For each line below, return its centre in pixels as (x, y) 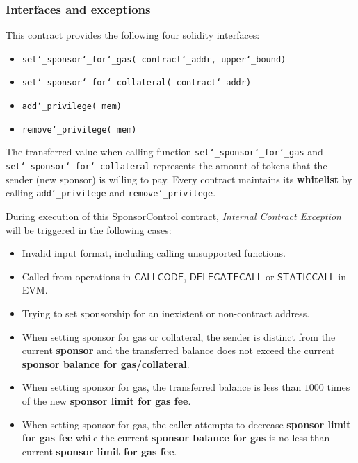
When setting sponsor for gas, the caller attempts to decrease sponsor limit (186, 424)
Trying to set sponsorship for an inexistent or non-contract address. (166, 313)
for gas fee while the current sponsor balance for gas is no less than (176, 438)
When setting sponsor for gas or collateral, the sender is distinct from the (179, 336)
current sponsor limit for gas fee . (99, 451)
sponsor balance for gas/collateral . (106, 363)
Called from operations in (76, 276)
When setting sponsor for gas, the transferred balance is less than (162, 387)
